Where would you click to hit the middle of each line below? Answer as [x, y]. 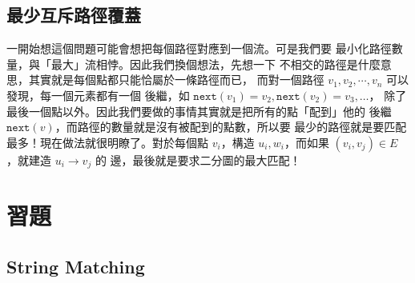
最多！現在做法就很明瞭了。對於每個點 [107, 142]
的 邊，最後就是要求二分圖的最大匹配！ [198, 159]
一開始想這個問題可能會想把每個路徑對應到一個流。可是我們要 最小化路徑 [199, 48]
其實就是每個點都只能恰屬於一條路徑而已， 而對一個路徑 [176, 80]
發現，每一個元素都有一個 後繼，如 [98, 95]
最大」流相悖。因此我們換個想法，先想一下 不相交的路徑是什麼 [216, 64]
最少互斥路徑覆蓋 [74, 15]
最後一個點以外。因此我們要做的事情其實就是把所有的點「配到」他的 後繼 [199, 111]
